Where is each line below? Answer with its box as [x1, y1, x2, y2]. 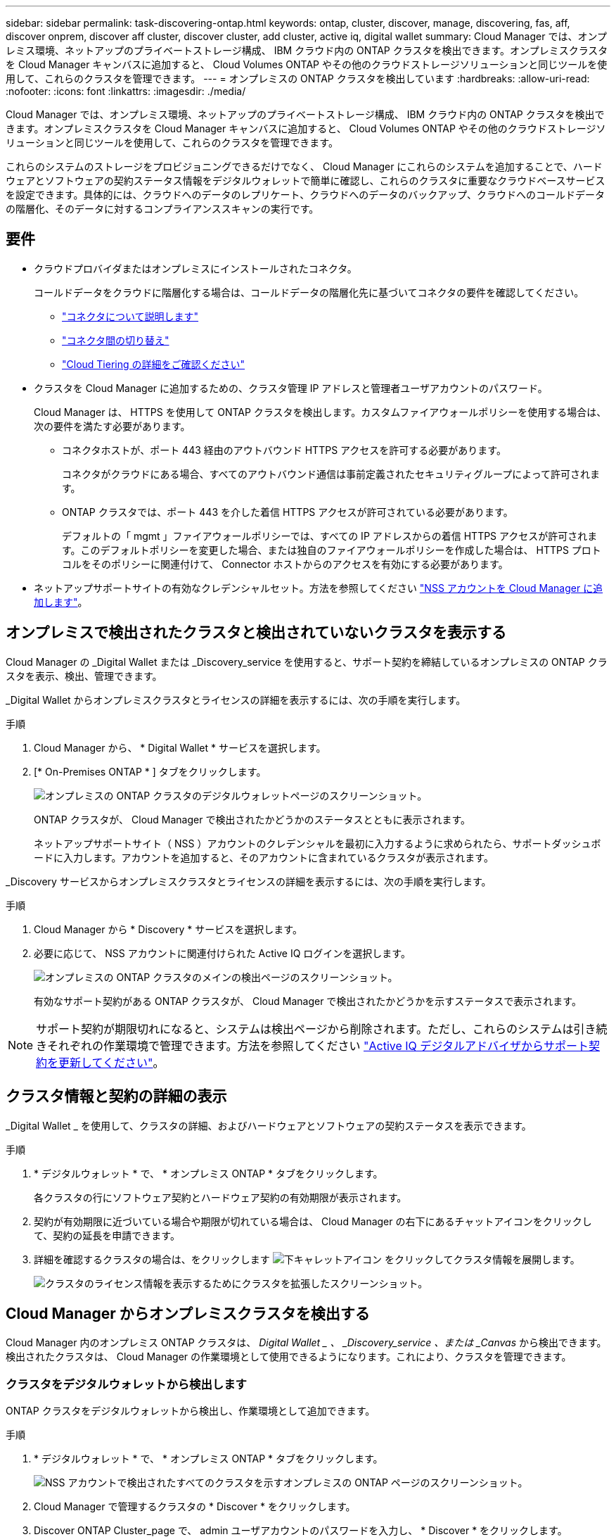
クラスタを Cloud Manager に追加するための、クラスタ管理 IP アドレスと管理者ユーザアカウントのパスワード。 [34, 381, 548, 394]
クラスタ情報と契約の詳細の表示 [6, 1087, 227, 1106]
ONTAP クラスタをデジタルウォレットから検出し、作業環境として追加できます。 [6, 1405, 376, 1417]
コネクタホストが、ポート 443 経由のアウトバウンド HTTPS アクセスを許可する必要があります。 [62, 443, 506, 456]
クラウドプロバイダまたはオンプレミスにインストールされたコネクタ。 [34, 262, 357, 274]
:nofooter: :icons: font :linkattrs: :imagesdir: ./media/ [6, 85, 246, 97]
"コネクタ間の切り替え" [62, 334, 169, 346]
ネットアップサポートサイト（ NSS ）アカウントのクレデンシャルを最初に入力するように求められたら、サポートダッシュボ [34, 837, 601, 849]
